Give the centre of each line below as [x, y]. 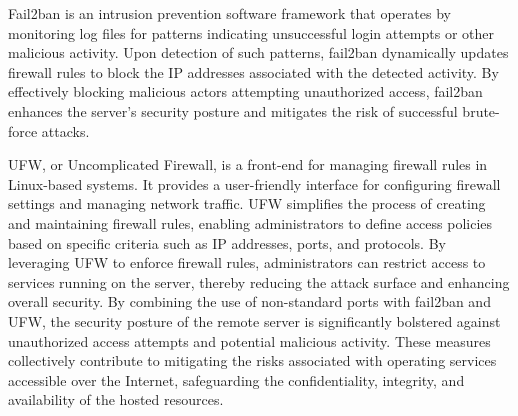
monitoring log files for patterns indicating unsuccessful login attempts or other [251, 32]
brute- [481, 110]
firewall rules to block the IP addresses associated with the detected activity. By [253, 71]
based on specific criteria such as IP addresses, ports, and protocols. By [227, 242]
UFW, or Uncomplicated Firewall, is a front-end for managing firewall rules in [248, 164]
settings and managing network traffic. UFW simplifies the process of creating [247, 203]
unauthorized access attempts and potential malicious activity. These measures [249, 340]
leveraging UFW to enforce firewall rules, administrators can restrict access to [247, 262]
